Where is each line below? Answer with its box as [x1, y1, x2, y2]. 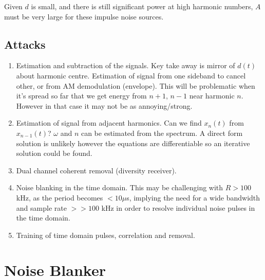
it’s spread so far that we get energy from [16, 90, 147, 101]
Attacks [4, 36, 46, 52]
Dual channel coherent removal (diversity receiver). [16, 165, 177, 175]
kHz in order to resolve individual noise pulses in [101, 202, 255, 213]
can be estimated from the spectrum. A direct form [81, 127, 243, 138]
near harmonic [189, 90, 235, 101]
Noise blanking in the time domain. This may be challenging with [16, 182, 223, 193]
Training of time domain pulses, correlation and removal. [16, 229, 195, 240]
